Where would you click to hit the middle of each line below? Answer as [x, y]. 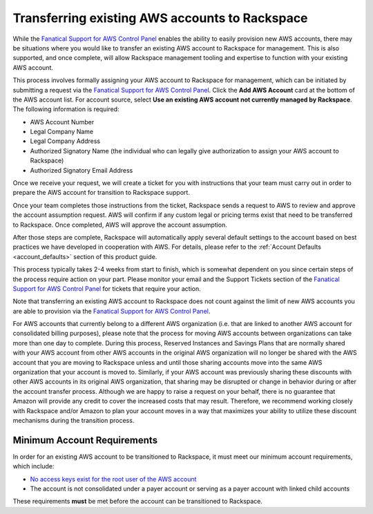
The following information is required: [66, 109]
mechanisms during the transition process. [74, 420]
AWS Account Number [62, 122]
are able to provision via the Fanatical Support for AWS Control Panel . [112, 311]
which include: [34, 466]
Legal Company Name [62, 132]
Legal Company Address [65, 141]
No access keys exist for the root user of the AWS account [113, 479]
